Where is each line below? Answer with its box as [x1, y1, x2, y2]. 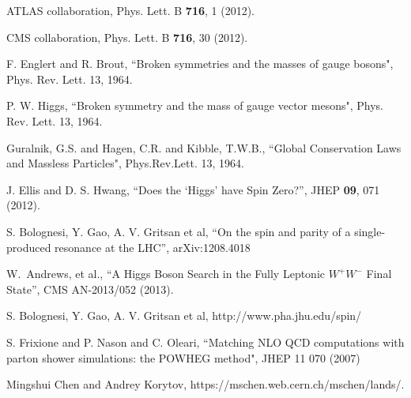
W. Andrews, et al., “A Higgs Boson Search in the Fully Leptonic [6, 265, 326, 282]
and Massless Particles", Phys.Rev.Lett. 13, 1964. [6, 155, 244, 171]
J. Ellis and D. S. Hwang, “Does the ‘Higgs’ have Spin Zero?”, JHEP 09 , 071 [6, 181, 380, 197]
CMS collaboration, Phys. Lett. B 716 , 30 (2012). [6, 28, 248, 45]
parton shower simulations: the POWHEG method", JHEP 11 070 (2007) [6, 349, 360, 366]
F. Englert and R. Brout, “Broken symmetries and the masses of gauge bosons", [6, 55, 394, 72]
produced [6, 238, 51, 255]
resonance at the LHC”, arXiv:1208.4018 [55, 238, 251, 255]
